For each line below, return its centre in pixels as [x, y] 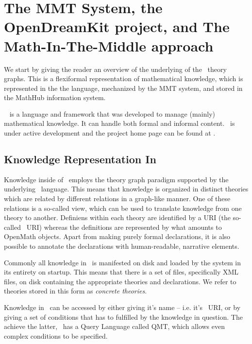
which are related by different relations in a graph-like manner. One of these [117, 198]
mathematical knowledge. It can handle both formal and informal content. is [119, 123]
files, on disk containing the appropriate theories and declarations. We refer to [120, 281]
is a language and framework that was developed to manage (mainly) [112, 113]
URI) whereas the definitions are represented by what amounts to [124, 227]
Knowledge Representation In [80, 159]
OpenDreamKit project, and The [117, 26]
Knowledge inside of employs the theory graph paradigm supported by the [116, 179]
